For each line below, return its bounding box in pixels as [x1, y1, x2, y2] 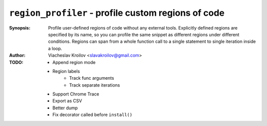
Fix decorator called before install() [52, 112, 133, 118]
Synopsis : [9, 25, 31, 31]
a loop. [48, 45, 62, 51]
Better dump [52, 105, 78, 111]
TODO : [9, 59, 24, 65]
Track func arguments [69, 75, 114, 81]
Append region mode [52, 59, 96, 65]
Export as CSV [52, 98, 83, 104]
